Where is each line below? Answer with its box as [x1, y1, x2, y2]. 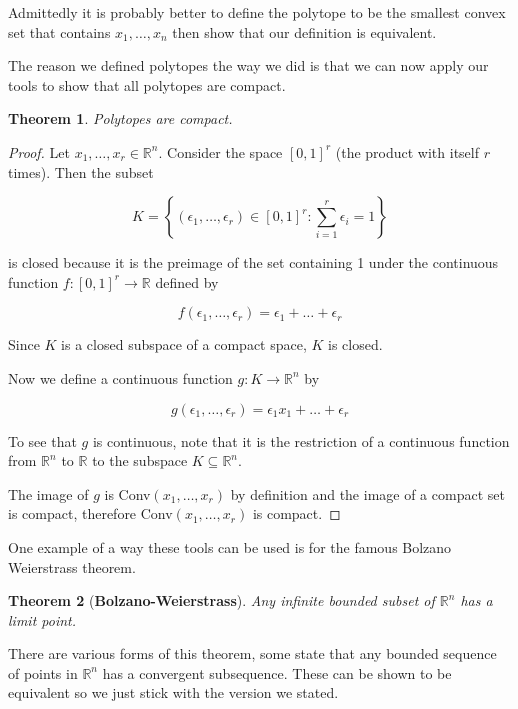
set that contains [8, 21, 111, 42]
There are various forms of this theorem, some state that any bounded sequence [8, 643, 497, 664]
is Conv [104, 483, 151, 504]
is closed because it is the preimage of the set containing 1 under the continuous [8, 252, 499, 273]
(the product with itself [335, 141, 479, 162]
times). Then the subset [8, 161, 154, 182]
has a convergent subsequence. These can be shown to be [102, 662, 452, 683]
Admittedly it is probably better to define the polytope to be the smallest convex [8, 2, 506, 22]
